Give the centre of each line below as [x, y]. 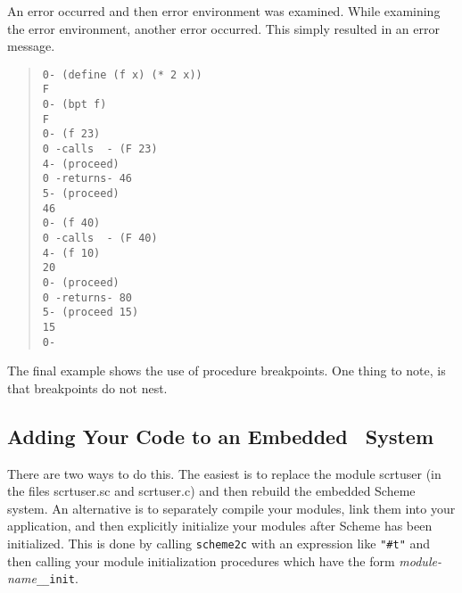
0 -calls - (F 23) [100, 149]
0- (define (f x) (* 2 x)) [122, 74]
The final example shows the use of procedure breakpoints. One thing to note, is [227, 371]
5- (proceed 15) [91, 313]
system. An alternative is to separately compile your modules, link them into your [231, 508]
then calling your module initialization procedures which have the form [201, 560]
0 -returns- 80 [87, 297]
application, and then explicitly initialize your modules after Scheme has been [220, 526]
